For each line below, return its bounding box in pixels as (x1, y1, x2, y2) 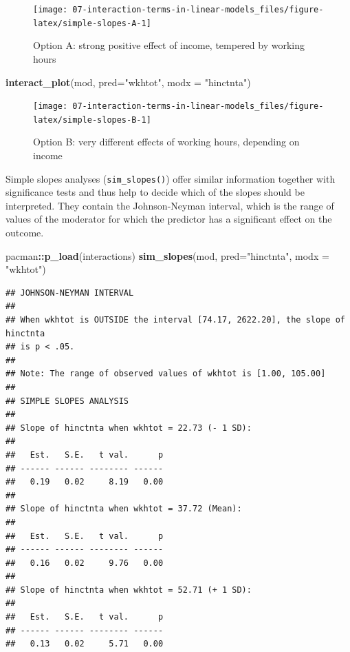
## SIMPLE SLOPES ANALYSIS (6, 396, 129, 406)
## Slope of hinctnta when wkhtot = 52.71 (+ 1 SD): (6, 584, 252, 595)
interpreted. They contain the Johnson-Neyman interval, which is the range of (6, 198, 334, 212)
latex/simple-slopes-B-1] (33, 114, 151, 125)
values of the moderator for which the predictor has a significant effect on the (6, 212, 332, 226)
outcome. (6, 225, 44, 240)
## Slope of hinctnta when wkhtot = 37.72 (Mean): (6, 504, 242, 514)
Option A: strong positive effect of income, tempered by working (33, 38, 305, 52)
